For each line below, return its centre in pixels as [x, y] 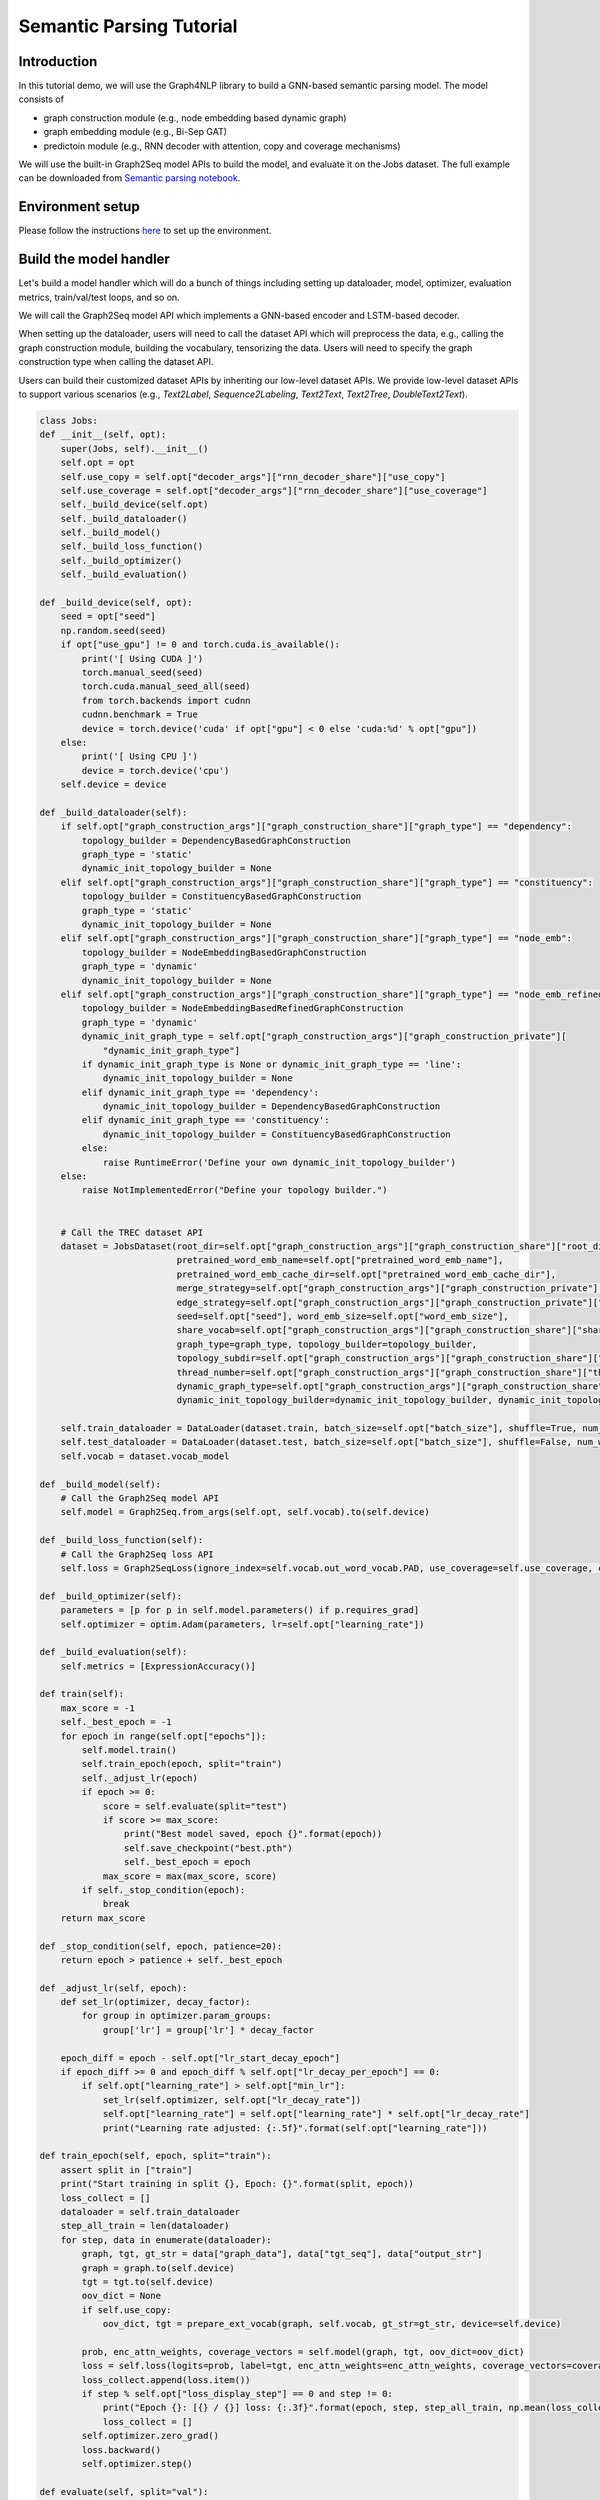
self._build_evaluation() [124, 574]
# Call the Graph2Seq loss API [137, 1554]
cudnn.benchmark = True [140, 714]
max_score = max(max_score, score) [189, 1876]
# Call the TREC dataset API [132, 1232]
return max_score [103, 1918]
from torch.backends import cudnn [166, 700]
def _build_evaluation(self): [113, 1652]
